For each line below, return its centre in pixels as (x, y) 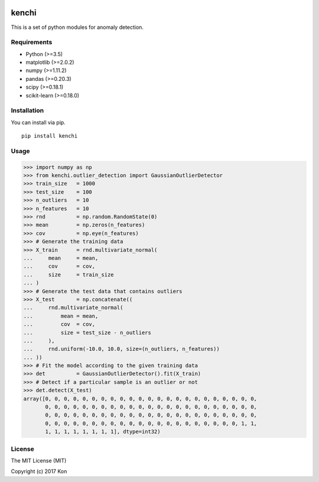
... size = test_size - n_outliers (87, 333)
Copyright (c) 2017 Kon (39, 471)
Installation (27, 110)
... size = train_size (69, 274)
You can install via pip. (38, 122)
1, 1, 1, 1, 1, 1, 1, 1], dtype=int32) (103, 432)
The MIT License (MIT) (39, 460)
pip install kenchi (50, 136)
